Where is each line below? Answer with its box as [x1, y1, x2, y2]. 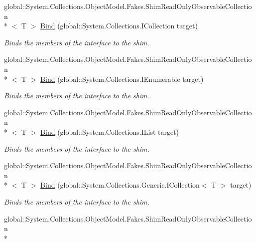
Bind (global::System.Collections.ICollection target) [40, 20, 198, 31]
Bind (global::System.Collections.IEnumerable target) [40, 73, 204, 84]
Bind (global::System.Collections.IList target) [40, 126, 179, 137]
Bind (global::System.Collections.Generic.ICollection [40, 180, 200, 190]
